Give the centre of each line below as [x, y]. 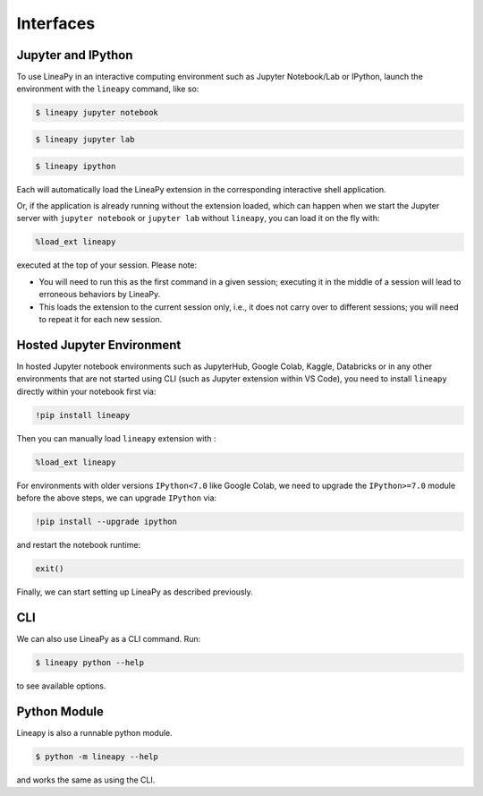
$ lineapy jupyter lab [85, 140]
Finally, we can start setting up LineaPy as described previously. [135, 592]
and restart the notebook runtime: [79, 544]
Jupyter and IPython [75, 55]
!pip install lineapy [83, 415]
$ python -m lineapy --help [97, 756]
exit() [50, 568]
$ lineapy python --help [90, 662]
